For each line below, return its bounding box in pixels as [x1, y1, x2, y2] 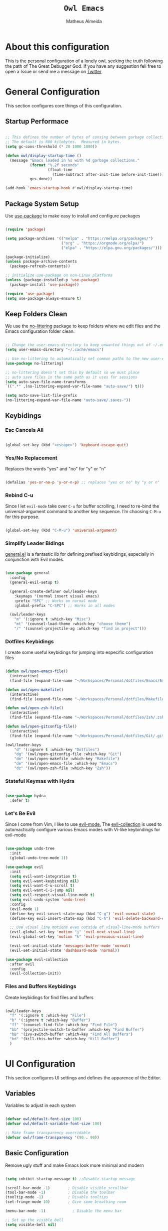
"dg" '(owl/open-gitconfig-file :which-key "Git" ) [14, 752, 122, 757]
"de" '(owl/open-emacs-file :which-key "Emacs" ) [14, 761, 117, 766]
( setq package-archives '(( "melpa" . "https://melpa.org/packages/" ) [5, 236, 153, 241]
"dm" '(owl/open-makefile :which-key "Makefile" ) [14, 757, 120, 762]
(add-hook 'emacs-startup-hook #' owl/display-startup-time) [5, 186, 133, 191]
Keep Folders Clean [5, 310, 67, 318]
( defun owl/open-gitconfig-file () [5, 724, 77, 729]
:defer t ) [9, 798, 30, 803]
